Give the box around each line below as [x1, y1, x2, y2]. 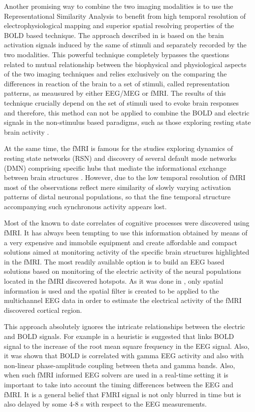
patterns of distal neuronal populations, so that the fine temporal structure [4, 191, 230, 202]
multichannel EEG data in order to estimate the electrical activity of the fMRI [4, 295, 242, 305]
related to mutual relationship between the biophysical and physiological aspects [4, 59, 247, 69]
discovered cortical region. [4, 304, 82, 315]
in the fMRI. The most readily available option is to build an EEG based [4, 256, 224, 266]
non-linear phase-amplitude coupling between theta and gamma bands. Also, [4, 360, 235, 370]
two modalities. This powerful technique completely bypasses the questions [4, 49, 229, 59]
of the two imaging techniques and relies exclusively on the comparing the [4, 69, 227, 79]
